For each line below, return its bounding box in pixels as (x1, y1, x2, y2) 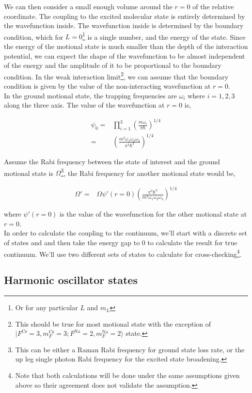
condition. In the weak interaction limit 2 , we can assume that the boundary (4, 70, 229, 81)
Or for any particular (15, 302, 78, 313)
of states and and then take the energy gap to (4, 237, 140, 248)
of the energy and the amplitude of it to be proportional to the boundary (4, 60, 221, 70)
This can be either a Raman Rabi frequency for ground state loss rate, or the (15, 344, 245, 354)
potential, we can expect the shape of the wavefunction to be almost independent (4, 50, 245, 61)
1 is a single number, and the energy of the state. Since (82, 30, 246, 42)
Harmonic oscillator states (4, 272, 138, 287)
